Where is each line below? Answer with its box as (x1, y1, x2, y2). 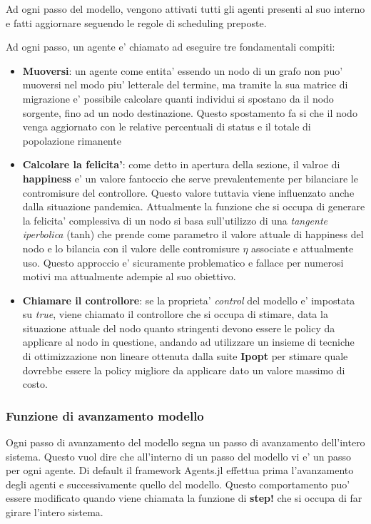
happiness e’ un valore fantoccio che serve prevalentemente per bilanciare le (22, 170, 358, 185)
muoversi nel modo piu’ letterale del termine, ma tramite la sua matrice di (22, 77, 348, 92)
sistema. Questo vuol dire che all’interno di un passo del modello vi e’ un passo (6, 448, 351, 463)
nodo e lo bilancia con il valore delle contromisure (22, 240, 240, 255)
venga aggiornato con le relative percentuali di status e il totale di (22, 119, 311, 134)
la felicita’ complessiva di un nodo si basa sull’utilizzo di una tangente (22, 212, 327, 227)
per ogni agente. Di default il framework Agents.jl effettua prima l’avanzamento (6, 463, 354, 478)
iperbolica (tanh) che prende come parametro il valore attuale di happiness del (22, 227, 364, 242)
